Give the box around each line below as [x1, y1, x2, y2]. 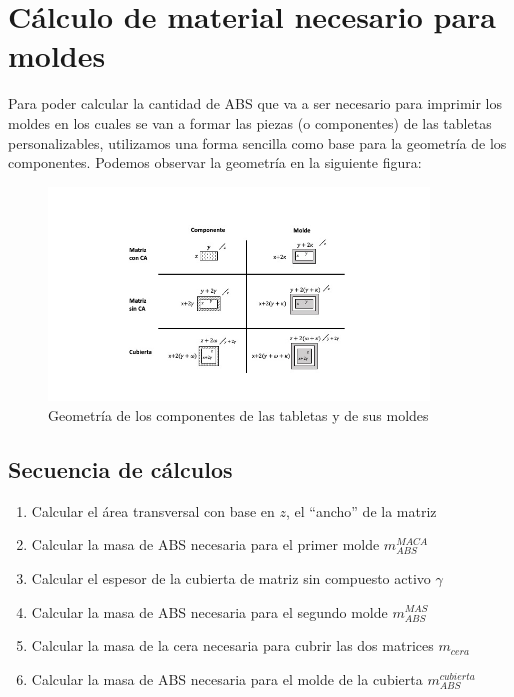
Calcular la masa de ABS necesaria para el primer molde [31, 534, 380, 555]
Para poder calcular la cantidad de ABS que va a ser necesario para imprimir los [8, 93, 503, 114]
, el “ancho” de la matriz [286, 500, 437, 521]
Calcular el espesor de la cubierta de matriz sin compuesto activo [31, 567, 431, 588]
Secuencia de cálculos [8, 453, 233, 484]
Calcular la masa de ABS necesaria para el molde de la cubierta [31, 668, 423, 689]
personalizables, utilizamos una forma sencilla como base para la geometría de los [8, 132, 507, 153]
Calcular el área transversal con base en [31, 500, 275, 521]
